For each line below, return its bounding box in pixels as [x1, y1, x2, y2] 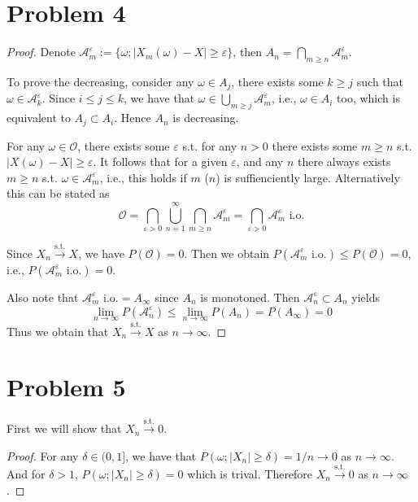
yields [351, 288, 380, 305]
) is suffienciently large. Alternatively [216, 168, 400, 186]
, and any [236, 153, 284, 170]
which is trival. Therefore [187, 465, 313, 482]
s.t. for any [182, 137, 237, 154]
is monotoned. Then [200, 288, 300, 305]
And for [7, 465, 46, 482]
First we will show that [7, 420, 122, 437]
